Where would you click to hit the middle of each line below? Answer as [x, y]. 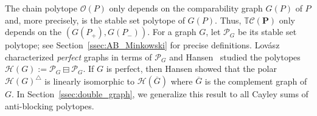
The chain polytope [41, 8]
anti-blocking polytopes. [50, 106]
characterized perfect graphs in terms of [78, 56]
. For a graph [172, 32]
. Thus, [228, 20]
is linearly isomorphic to [89, 81]
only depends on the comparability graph [186, 8]
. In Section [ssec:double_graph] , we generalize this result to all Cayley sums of [160, 94]
